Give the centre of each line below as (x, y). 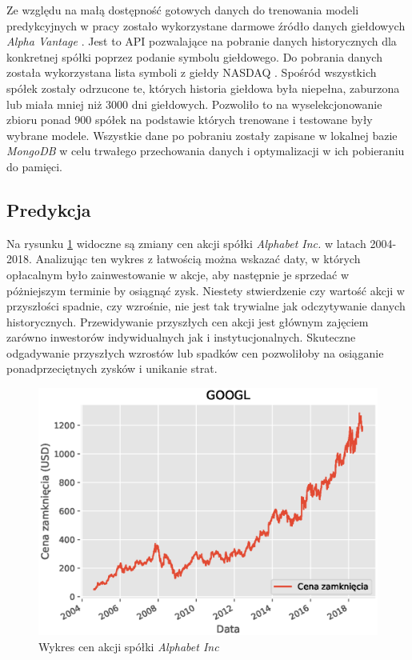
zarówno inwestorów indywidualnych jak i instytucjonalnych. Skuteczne (181, 337)
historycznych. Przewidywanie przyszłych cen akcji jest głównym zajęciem (188, 321)
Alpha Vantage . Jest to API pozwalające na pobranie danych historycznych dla (202, 41)
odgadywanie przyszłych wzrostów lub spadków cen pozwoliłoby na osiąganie (195, 352)
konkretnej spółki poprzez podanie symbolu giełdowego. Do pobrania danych (194, 56)
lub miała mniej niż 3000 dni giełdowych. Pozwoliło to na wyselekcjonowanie (194, 104)
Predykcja (49, 209)
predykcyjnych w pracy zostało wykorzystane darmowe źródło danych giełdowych (206, 25)
